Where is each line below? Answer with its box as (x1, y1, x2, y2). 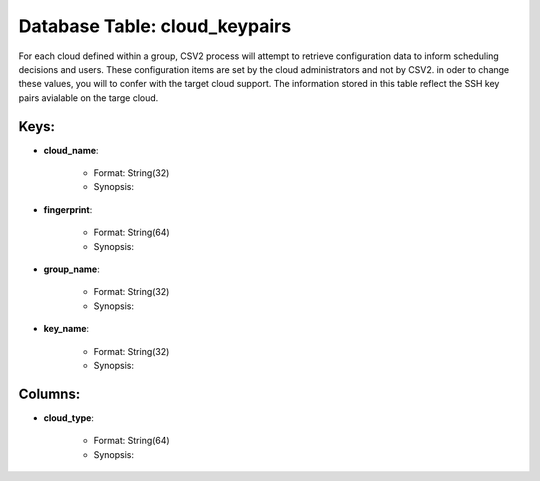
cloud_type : (43, 411, 95, 424)
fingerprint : (43, 203, 93, 215)
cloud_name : (43, 144, 99, 156)
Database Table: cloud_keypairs (18, 15, 292, 37)
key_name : (43, 323, 90, 335)
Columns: (18, 385, 81, 402)
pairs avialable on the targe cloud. (18, 91, 159, 104)
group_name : (43, 263, 100, 275)
